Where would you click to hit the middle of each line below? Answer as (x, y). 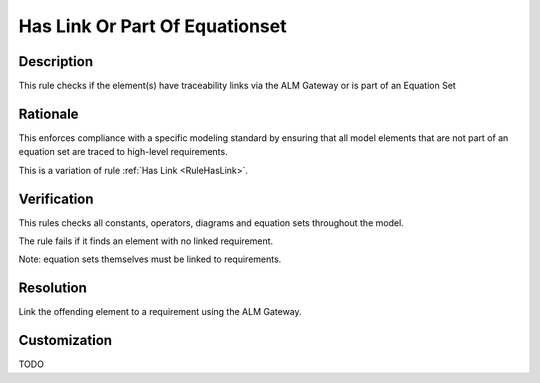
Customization (65, 340)
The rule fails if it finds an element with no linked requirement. (146, 241)
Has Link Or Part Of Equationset (152, 26)
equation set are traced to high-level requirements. (123, 152)
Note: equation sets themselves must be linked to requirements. (150, 259)
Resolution (52, 288)
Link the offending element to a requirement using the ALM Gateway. (160, 312)
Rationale (48, 113)
